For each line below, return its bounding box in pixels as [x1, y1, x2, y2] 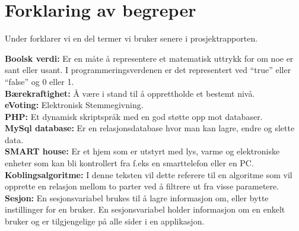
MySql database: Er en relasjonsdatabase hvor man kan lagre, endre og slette [5, 122, 295, 134]
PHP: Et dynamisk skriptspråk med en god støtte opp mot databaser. [5, 110, 263, 122]
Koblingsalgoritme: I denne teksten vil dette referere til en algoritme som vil [5, 168, 292, 181]
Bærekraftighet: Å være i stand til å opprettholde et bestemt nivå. [5, 87, 255, 99]
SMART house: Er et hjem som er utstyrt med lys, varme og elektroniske [5, 145, 280, 157]
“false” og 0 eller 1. [5, 75, 74, 87]
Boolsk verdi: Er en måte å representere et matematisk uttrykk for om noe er [5, 52, 294, 64]
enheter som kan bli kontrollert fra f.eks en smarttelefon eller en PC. [5, 157, 254, 169]
